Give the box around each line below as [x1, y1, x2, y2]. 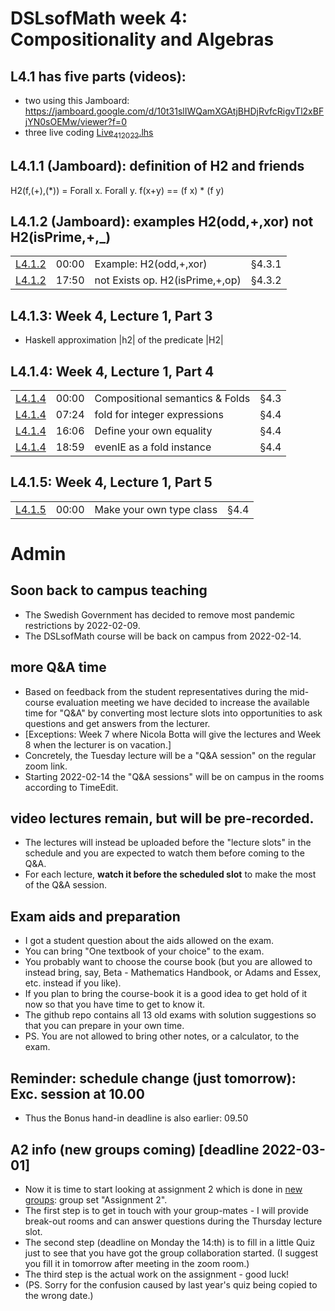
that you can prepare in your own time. [24, 1020, 185, 1032]
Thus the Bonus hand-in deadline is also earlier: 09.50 [24, 1112, 249, 1124]
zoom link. [24, 760, 68, 772]
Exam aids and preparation [10, 908, 181, 925]
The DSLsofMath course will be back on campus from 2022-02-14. [24, 630, 302, 642]
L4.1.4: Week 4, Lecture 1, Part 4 [10, 363, 215, 380]
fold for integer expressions [94, 408, 224, 422]
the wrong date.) [24, 1289, 94, 1301]
